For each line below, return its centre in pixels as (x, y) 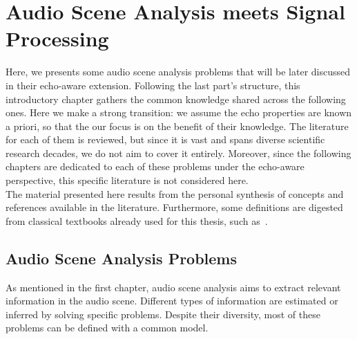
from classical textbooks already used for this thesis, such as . (137, 220)
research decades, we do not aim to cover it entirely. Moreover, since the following (178, 153)
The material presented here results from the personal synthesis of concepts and (175, 193)
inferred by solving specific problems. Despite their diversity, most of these (163, 314)
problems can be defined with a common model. (107, 328)
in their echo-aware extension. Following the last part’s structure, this (153, 85)
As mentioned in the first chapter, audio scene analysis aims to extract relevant (173, 287)
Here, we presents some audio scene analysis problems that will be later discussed (178, 72)
